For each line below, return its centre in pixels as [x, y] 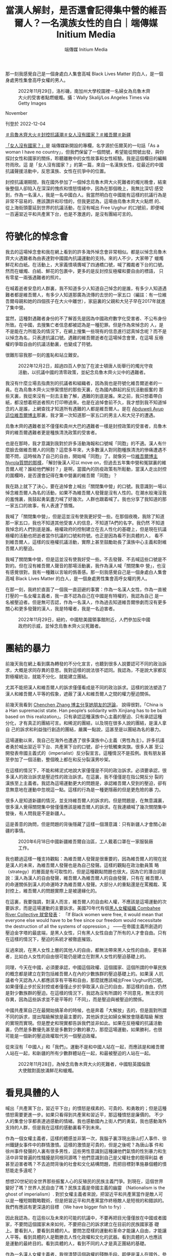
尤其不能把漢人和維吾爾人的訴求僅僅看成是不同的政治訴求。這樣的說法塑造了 [86, 687]
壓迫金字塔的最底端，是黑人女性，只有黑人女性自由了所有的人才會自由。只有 [86, 933]
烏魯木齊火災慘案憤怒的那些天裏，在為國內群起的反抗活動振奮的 [90, 389]
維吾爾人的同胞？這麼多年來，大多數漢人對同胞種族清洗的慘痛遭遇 [92, 449]
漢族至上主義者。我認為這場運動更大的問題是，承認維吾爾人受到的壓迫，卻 [84, 783]
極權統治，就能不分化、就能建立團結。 [50, 676]
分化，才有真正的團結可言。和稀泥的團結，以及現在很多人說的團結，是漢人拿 [86, 723]
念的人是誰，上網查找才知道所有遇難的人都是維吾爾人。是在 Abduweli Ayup [84, 408]
